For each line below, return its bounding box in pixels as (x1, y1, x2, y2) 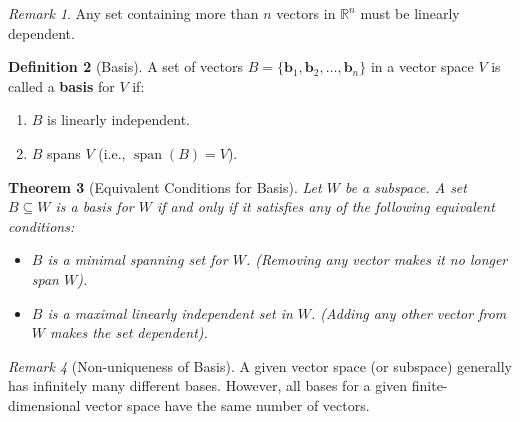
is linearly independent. (47, 109, 190, 130)
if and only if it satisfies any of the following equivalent (156, 196, 495, 217)
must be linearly (360, 3, 460, 23)
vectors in (276, 3, 336, 23)
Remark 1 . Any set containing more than (8, 3, 259, 23)
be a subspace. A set (344, 176, 467, 197)
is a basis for (55, 196, 134, 217)
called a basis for (8, 75, 115, 96)
